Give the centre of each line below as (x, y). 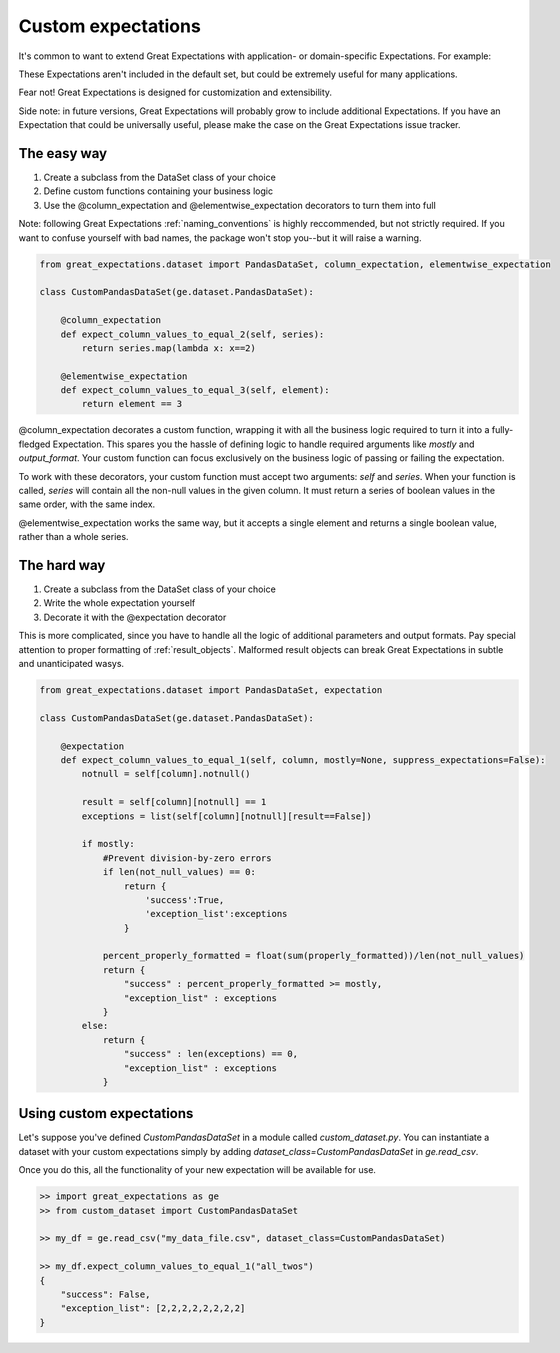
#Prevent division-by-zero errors (187, 858)
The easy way (63, 153)
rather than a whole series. (73, 537)
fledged (34, 444)
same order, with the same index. (87, 504)
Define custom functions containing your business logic (158, 191)
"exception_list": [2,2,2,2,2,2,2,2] (153, 1308)
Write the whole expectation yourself (119, 603)
